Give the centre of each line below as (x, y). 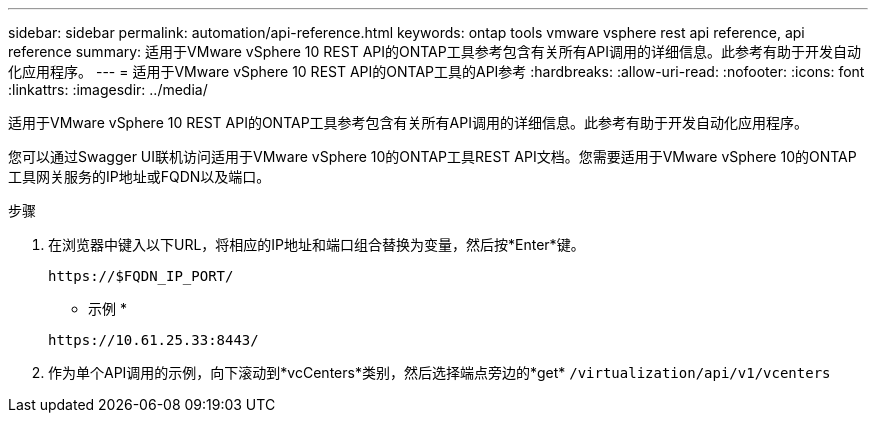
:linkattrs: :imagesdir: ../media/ (108, 89)
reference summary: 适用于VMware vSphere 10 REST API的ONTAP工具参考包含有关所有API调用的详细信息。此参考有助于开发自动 (435, 51)
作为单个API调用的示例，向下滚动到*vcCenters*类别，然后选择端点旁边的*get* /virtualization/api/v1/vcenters (439, 372)
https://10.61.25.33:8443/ (153, 340)
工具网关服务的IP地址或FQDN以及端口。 (139, 176)
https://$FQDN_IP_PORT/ (141, 276)
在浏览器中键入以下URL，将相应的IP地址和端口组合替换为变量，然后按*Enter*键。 (316, 244)
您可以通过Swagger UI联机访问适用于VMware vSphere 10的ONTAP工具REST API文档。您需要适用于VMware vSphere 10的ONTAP (432, 156)
